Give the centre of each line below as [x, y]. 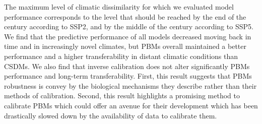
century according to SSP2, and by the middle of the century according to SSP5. [129, 26]
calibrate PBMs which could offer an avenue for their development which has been [131, 105]
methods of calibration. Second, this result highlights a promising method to [122, 96]
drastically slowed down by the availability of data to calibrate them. [111, 115]
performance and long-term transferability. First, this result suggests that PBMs [128, 76]
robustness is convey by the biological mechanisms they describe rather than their [130, 85]
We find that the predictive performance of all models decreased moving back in [128, 36]
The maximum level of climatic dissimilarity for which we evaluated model [119, 7]
